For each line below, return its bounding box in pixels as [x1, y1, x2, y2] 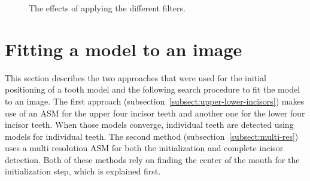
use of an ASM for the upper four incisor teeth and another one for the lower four [5, 106, 305, 119]
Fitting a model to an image [5, 36, 242, 61]
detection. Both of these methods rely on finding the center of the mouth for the [5, 153, 300, 165]
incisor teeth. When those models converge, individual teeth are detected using [5, 118, 294, 131]
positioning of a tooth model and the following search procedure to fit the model [5, 83, 300, 96]
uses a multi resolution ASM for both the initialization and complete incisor [5, 142, 284, 154]
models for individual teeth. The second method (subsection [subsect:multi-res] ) [5, 130, 299, 142]
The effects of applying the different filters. [29, 2, 186, 14]
